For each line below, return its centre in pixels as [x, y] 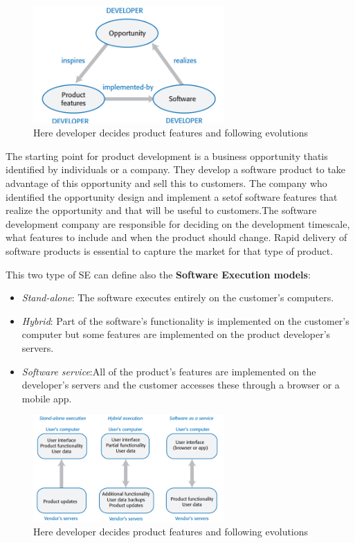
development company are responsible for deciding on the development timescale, [178, 223]
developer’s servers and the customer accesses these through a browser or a [181, 385]
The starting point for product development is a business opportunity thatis [167, 155]
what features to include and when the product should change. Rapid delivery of [176, 237]
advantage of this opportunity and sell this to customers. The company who [166, 183]
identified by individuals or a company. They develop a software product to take [176, 169]
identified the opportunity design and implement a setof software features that [172, 196]
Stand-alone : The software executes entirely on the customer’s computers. [178, 297]
